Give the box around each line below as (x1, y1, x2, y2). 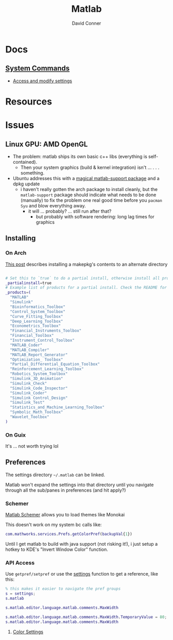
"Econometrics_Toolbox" (10, 323, 61, 328)
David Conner (72, 20, 101, 26)
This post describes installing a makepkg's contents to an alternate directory (5, 261, 168, 267)
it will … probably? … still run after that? (28, 208, 112, 214)
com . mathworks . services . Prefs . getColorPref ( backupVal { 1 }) (5, 531, 132, 537)
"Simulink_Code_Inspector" (10, 386, 68, 391)
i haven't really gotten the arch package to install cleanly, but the (20, 186, 158, 192)
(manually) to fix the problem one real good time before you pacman (20, 197, 162, 203)
